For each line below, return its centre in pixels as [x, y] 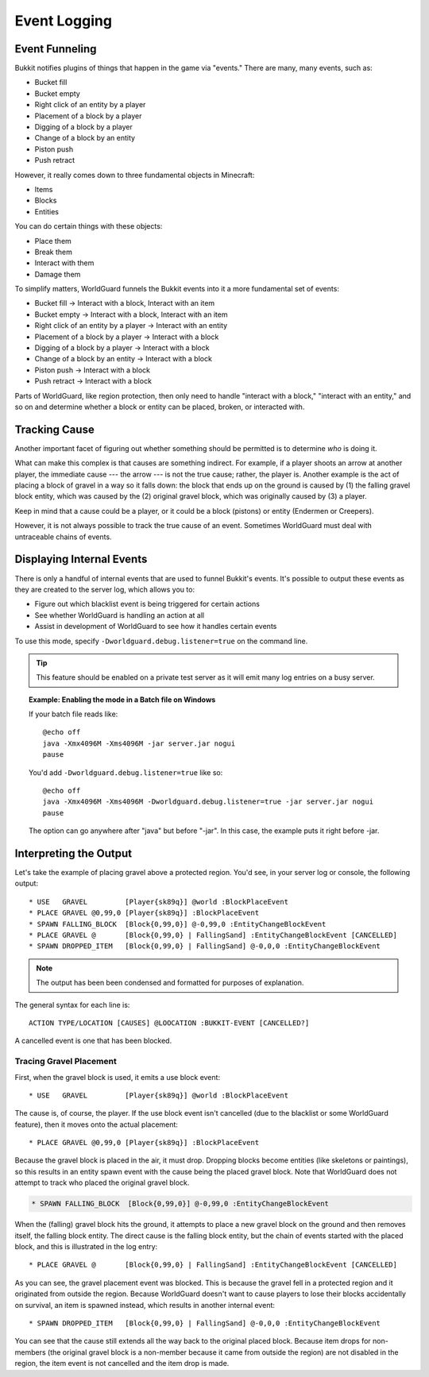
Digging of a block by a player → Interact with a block [122, 348]
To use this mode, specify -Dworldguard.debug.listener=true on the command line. [161, 641]
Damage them [58, 274]
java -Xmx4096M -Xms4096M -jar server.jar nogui [139, 743]
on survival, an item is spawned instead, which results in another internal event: [145, 1305]
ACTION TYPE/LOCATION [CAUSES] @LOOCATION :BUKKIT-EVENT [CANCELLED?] [169, 1023]
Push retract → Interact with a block [93, 381]
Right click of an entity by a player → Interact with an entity [131, 326]
